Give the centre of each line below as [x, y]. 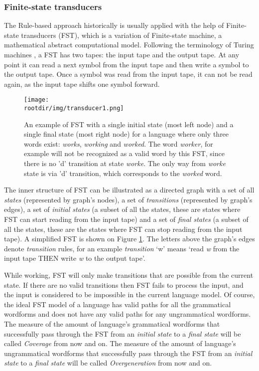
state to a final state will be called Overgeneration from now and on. [108, 363]
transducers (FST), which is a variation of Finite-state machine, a [122, 35]
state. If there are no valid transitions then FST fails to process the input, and [124, 284]
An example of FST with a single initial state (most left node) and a [129, 124]
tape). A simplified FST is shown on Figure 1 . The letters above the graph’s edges [129, 239]
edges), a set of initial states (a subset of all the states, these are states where [122, 209]
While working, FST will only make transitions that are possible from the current [129, 275]
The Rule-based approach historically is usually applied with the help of [114, 25]
